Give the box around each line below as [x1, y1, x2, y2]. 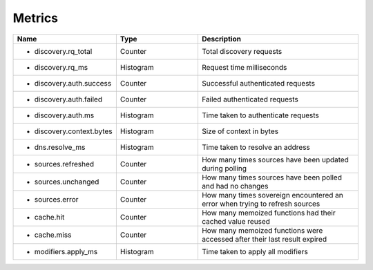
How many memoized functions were [201, 225, 323, 235]
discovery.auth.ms [34, 110, 95, 120]
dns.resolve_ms [34, 142, 86, 152]
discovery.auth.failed [34, 94, 103, 104]
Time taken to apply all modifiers [201, 247, 309, 256]
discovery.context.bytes [34, 126, 113, 136]
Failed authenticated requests [201, 94, 298, 104]
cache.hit [34, 212, 65, 222]
